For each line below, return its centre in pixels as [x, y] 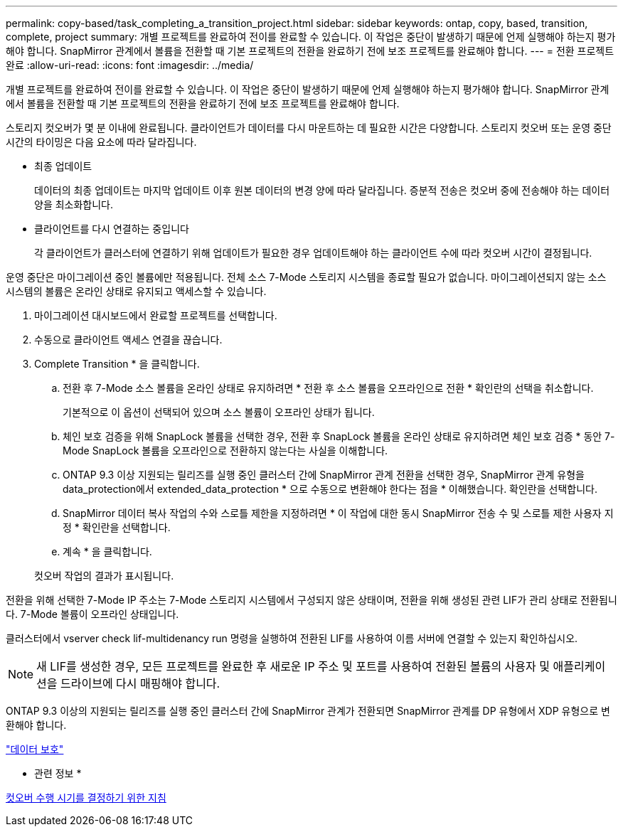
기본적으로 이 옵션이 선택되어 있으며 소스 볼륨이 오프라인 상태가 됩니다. [219, 412]
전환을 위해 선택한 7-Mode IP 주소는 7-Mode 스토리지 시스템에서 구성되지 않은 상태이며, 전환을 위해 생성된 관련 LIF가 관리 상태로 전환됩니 [311, 600]
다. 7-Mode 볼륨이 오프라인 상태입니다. [92, 614]
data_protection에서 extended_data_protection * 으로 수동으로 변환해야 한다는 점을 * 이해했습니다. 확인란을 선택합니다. [330, 489]
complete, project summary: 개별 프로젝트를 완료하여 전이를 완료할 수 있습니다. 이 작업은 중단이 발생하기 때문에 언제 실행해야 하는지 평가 [311, 37]
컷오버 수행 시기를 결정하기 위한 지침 [86, 798]
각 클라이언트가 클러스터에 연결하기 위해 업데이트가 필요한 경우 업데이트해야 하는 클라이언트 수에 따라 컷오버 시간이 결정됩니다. [313, 253]
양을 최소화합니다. [74, 204]
